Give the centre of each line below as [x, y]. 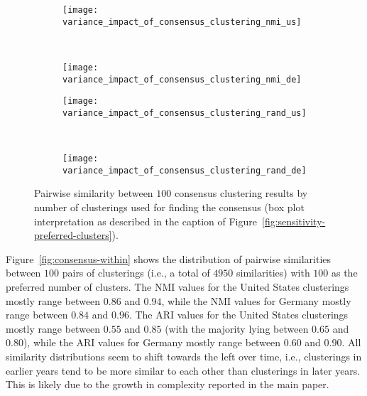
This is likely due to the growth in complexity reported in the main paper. [168, 384]
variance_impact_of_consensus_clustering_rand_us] [185, 113]
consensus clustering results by [241, 193]
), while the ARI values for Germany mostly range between [152, 342]
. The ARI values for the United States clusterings [239, 315]
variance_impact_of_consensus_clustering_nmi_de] [182, 79]
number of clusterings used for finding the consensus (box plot [169, 207]
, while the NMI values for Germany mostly [256, 300]
